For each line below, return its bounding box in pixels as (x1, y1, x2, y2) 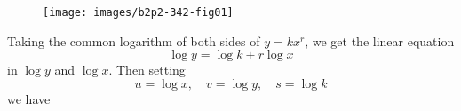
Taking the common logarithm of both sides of (7, 31, 260, 50)
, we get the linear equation (305, 31, 455, 50)
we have (7, 89, 51, 107)
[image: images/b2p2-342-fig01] (43, 6, 234, 19)
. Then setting (108, 60, 186, 79)
